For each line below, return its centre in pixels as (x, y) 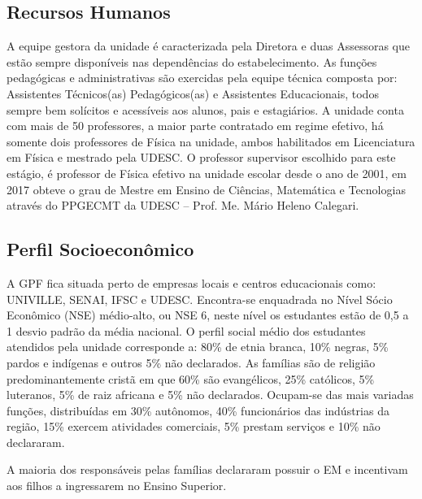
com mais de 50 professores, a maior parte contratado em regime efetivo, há (195, 126)
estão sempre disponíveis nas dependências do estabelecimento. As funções (192, 61)
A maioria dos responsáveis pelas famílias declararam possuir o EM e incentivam (207, 469)
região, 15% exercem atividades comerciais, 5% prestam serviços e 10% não (194, 426)
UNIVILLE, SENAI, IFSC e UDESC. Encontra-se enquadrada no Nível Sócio (200, 299)
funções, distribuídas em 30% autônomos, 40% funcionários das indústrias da (198, 410)
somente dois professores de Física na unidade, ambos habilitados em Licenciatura (211, 141)
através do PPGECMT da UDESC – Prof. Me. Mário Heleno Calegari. (183, 205)
